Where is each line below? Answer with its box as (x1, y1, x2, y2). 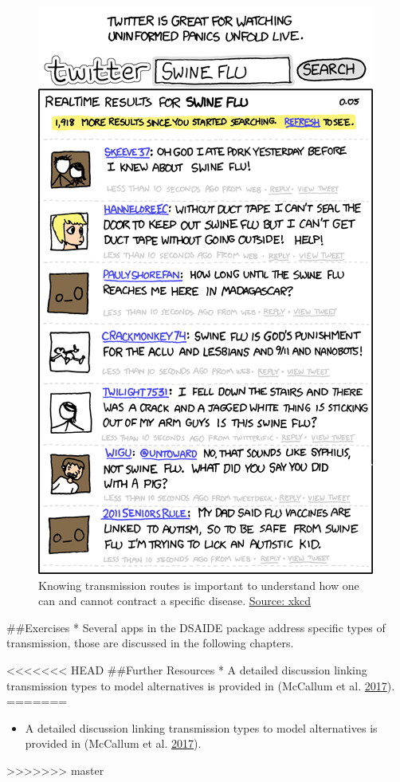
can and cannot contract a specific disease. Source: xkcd (38, 592, 312, 609)
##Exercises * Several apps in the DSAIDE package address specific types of (6, 619, 386, 635)
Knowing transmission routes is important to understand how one (38, 576, 359, 593)
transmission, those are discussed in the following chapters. (6, 635, 294, 651)
